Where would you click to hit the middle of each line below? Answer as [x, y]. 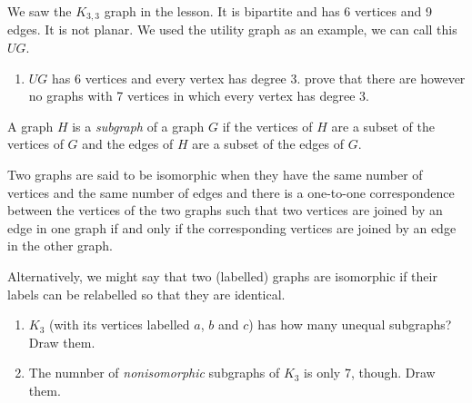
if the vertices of [267, 126]
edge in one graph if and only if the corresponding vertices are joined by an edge [232, 227]
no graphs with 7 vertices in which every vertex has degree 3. [199, 96]
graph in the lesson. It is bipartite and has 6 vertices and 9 [268, 11]
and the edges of [128, 144]
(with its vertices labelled [120, 324]
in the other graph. [60, 246]
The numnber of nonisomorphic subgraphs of [154, 373]
